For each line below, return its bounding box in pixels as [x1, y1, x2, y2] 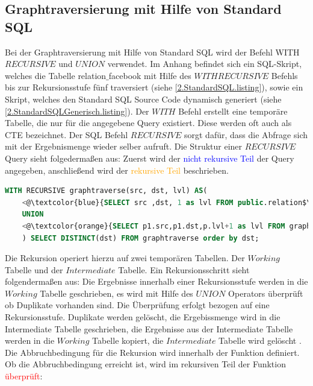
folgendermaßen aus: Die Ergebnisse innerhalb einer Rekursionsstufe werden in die [5, 275, 308, 288]
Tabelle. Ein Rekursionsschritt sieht [118, 263, 250, 276]
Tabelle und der [5, 263, 63, 276]
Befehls [271, 69, 298, 81]
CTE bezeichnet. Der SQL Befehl [5, 128, 128, 141]
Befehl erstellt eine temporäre [178, 104, 288, 117]
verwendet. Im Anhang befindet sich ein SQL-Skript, [107, 57, 302, 70]
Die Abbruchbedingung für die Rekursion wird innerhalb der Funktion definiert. [5, 346, 300, 358]
